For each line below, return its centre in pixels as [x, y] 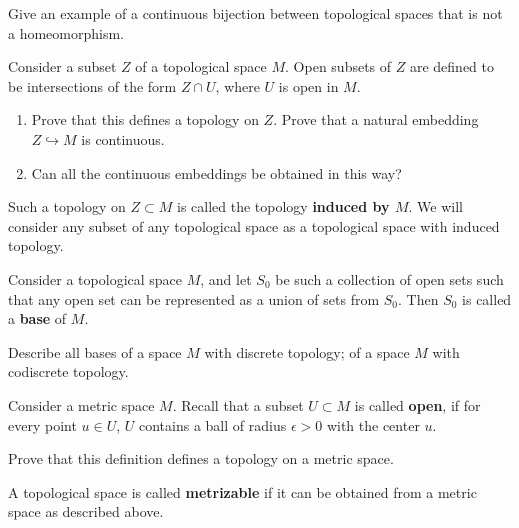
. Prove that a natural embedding [376, 119]
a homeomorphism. [66, 32]
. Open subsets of [338, 66]
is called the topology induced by [283, 206]
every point [42, 424]
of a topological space [201, 66]
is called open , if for [417, 404]
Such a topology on [67, 206]
